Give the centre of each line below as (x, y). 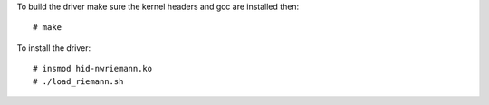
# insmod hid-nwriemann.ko (93, 69)
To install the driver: (53, 48)
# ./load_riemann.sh (78, 81)
